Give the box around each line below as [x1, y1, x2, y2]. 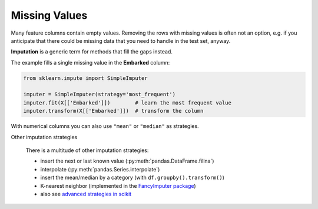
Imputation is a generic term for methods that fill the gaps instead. [11, 48, 173, 55]
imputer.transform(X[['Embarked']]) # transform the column [23, 107, 204, 114]
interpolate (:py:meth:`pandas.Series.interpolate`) [40, 166, 160, 173]
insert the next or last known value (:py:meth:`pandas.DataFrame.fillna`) [40, 157, 214, 164]
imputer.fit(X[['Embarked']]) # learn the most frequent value [23, 99, 232, 106]
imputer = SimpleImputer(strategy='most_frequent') [23, 91, 176, 98]
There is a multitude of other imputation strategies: [25, 147, 149, 154]
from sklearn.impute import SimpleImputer [23, 75, 148, 82]
